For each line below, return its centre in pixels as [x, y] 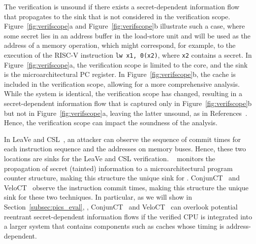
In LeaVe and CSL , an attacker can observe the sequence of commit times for [122, 139]
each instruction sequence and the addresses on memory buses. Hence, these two [125, 149]
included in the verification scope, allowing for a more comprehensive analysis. [122, 84]
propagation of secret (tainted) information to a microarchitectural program [118, 168]
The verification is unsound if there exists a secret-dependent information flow [122, 6]
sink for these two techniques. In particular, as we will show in [98, 197]
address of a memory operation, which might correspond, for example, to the [120, 45]
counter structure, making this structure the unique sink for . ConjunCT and [122, 178]
